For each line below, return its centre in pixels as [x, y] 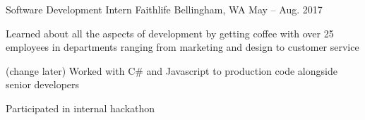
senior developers [43, 84]
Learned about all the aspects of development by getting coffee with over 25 [170, 33]
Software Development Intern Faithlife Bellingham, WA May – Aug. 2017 [164, 9]
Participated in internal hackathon [80, 108]
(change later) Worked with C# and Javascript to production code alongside [172, 70]
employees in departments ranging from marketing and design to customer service [182, 47]
